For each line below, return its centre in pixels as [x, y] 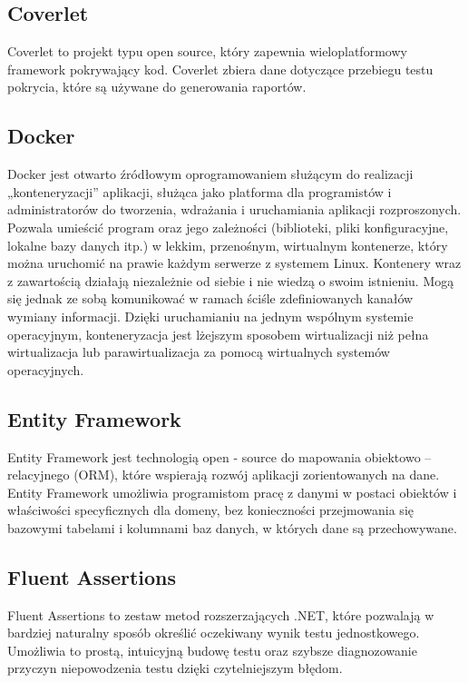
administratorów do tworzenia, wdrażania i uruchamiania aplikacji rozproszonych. [234, 209]
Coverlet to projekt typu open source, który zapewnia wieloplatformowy [207, 51]
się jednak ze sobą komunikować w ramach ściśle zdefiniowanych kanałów [210, 298]
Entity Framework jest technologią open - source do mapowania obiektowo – [219, 456]
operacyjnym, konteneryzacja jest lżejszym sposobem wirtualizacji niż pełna [218, 334]
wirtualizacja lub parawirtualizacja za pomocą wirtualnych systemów [199, 352]
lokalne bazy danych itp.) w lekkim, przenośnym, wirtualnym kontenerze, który [228, 245]
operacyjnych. [46, 369]
